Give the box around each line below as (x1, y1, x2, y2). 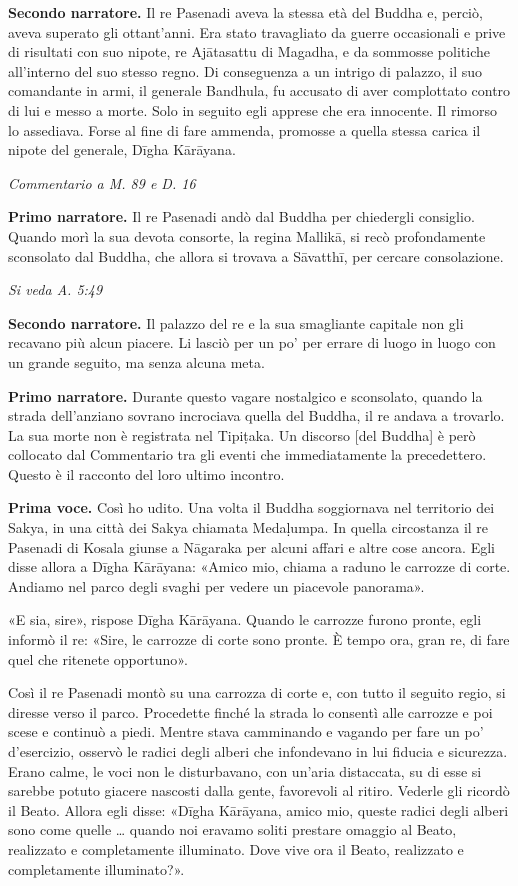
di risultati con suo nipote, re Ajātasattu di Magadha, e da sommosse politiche (8, 41, 490, 62)
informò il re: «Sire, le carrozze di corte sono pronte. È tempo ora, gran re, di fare (8, 629, 510, 650)
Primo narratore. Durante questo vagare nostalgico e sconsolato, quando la (8, 385, 483, 406)
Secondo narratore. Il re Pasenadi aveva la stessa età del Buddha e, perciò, (8, 2, 483, 22)
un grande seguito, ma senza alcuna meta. (8, 351, 265, 372)
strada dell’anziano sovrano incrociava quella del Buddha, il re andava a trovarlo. (8, 405, 505, 426)
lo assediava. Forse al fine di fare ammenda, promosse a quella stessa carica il (8, 119, 481, 140)
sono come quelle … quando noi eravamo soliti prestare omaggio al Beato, (8, 819, 457, 840)
